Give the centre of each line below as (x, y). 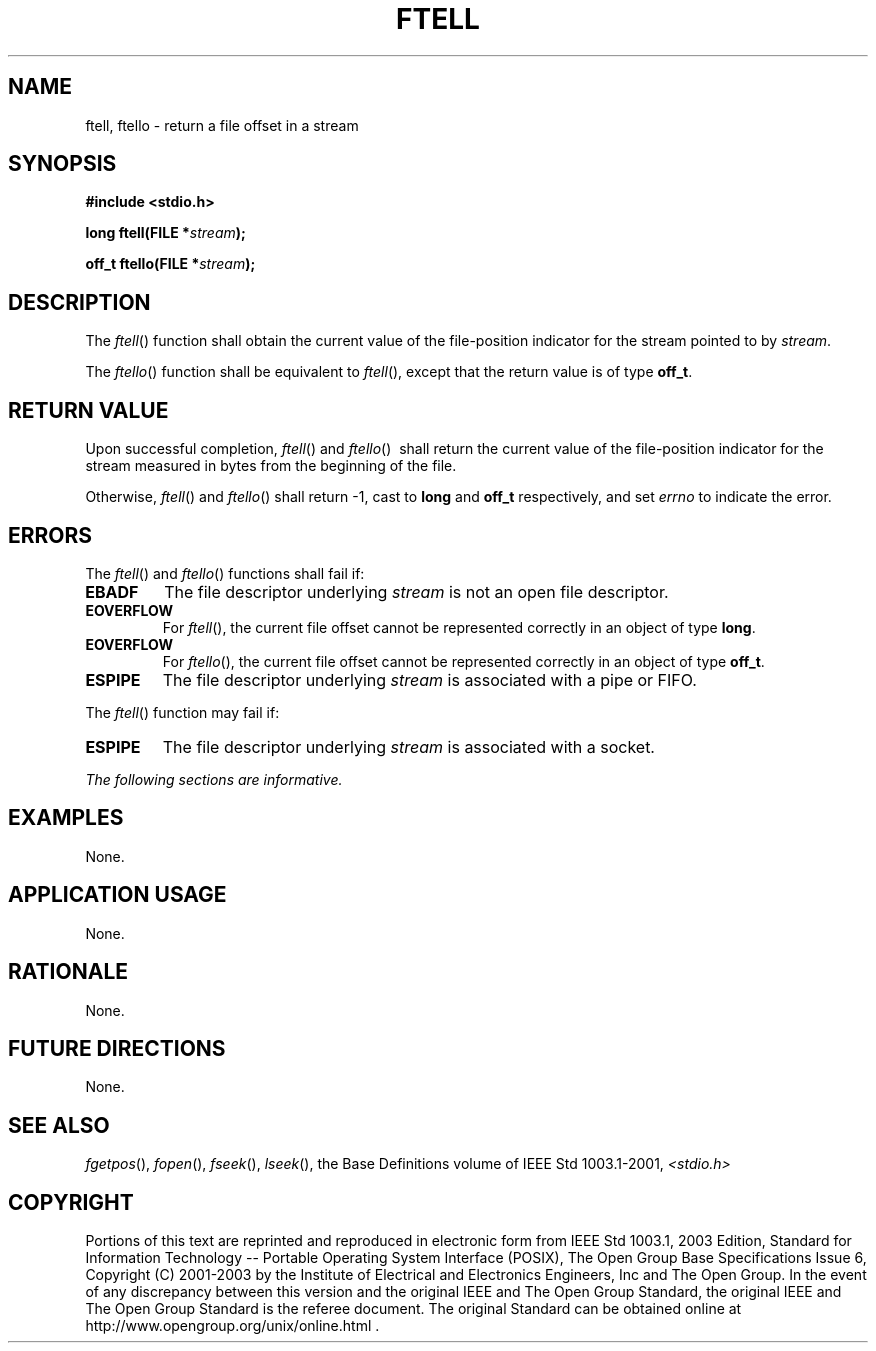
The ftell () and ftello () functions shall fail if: (225, 573)
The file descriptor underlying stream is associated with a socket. (408, 746)
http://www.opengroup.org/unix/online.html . (232, 1326)
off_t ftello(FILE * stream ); (170, 264)
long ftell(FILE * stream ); (165, 233)
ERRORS (50, 535)
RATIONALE (68, 972)
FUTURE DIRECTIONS (117, 1048)
